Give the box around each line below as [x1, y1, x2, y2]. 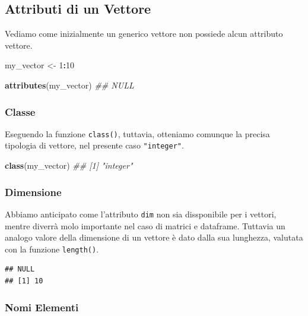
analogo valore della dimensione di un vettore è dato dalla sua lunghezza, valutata [5, 231, 303, 244]
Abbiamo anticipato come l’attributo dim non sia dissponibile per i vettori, [5, 207, 277, 220]
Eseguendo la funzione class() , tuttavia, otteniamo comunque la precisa [5, 127, 270, 140]
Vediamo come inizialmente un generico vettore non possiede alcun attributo [5, 27, 283, 40]
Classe [5, 104, 36, 119]
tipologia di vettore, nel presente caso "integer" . [5, 139, 184, 151]
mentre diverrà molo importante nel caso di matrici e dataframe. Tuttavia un [5, 219, 285, 232]
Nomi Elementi [5, 299, 79, 314]
